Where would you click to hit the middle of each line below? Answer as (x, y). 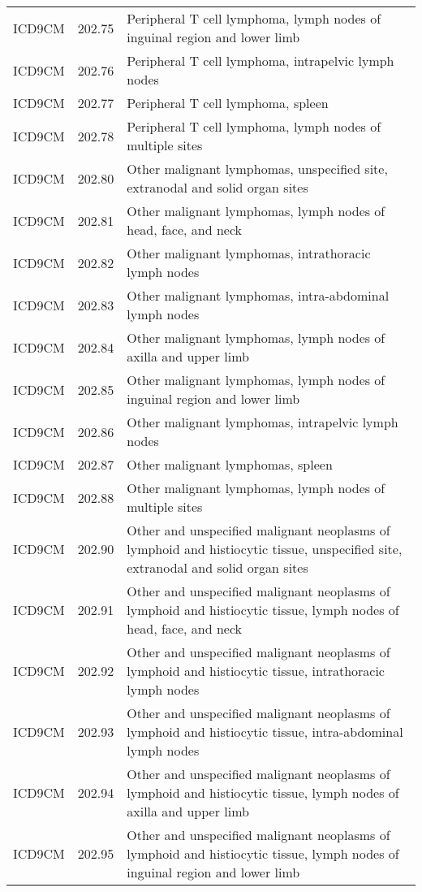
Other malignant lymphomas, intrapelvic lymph (263, 422)
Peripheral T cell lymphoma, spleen (228, 103)
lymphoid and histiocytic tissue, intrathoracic (256, 671)
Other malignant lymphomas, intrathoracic (249, 253)
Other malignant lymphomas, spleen (230, 464)
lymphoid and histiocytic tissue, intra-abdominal (265, 732)
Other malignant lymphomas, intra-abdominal (258, 295)
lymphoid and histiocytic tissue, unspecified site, (265, 549)
